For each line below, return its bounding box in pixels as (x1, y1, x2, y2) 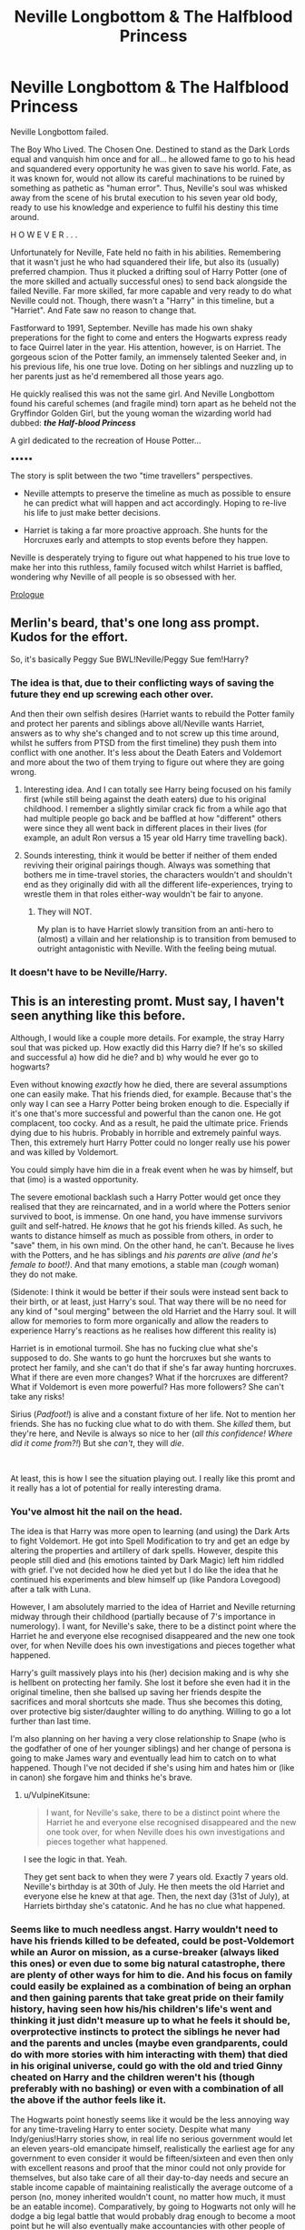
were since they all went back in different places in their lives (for (23, 823, 267, 834)
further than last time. (10, 1716, 92, 1727)
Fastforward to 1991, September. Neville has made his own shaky (10, 322, 253, 333)
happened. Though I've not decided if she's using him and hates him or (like (10, 1763, 295, 1773)
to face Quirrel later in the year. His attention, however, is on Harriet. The (10, 341, 281, 352)
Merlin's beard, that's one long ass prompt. (10, 616, 260, 631)
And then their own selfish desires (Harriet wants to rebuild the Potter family (10, 708, 295, 719)
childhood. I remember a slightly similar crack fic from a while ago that (23, 803, 287, 815)
